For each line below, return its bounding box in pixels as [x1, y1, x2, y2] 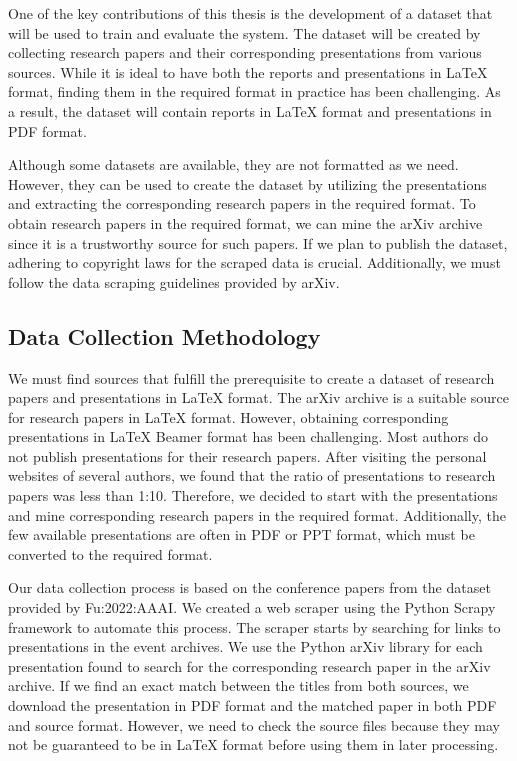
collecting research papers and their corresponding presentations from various [8, 42, 482, 63]
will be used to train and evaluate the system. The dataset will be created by [8, 22, 481, 43]
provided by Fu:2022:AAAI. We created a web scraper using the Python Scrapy [8, 597, 496, 618]
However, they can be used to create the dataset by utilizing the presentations [8, 173, 487, 194]
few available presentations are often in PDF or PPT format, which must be [8, 524, 475, 545]
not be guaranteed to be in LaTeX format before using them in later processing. [8, 734, 499, 755]
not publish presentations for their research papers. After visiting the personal [8, 445, 487, 466]
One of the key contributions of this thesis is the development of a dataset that [8, 3, 493, 23]
